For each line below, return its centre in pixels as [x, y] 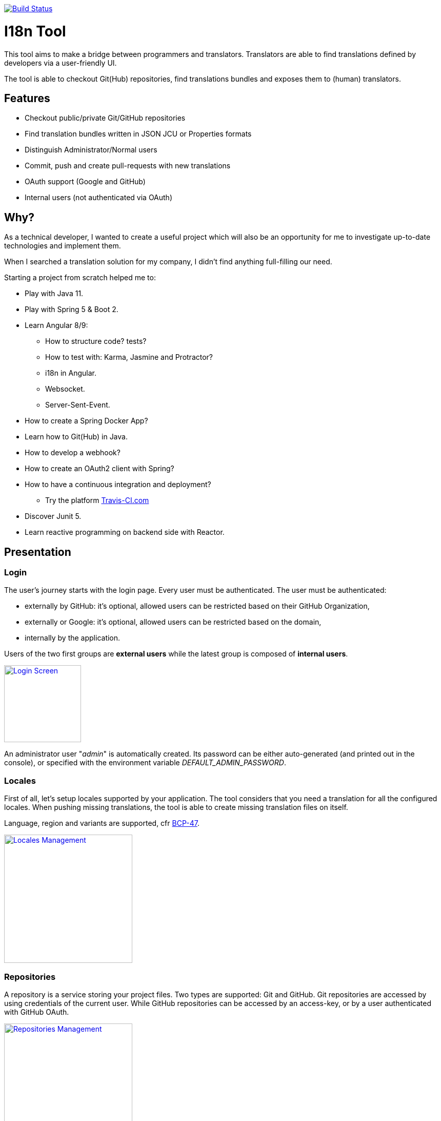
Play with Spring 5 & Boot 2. [72, 310]
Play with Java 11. [54, 294]
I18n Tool [35, 31]
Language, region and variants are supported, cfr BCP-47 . [102, 823]
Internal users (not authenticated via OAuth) [99, 198]
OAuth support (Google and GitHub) [85, 182]
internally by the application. [73, 638]
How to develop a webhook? [73, 453]
